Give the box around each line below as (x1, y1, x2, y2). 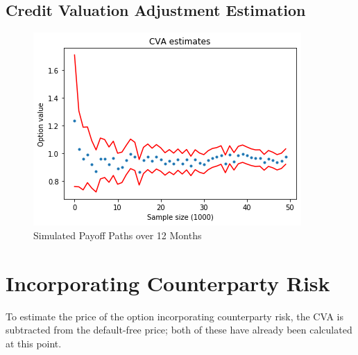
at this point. (6, 336, 62, 350)
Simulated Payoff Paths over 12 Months (33, 227, 202, 242)
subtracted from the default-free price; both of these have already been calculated (6, 322, 352, 337)
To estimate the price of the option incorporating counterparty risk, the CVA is (6, 309, 343, 323)
